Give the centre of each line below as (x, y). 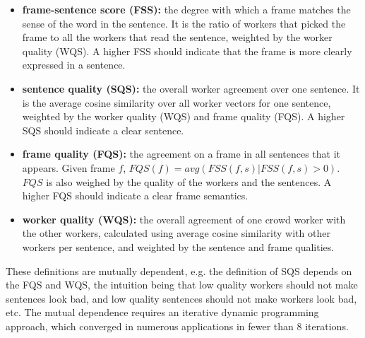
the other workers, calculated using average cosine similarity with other (176, 233)
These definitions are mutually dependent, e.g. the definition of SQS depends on (179, 270)
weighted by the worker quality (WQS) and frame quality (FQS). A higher (184, 116)
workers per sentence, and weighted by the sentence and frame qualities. (178, 246)
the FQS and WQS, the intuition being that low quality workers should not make (182, 285)
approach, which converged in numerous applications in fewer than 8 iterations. (177, 326)
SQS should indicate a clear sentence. (103, 130)
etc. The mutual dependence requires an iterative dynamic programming (162, 312)
